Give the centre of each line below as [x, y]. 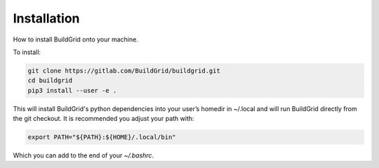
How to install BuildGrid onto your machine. [75, 39]
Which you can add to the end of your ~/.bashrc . [84, 155]
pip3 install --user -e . [72, 90]
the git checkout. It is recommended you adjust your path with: [104, 119]
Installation [46, 18]
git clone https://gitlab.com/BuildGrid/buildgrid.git [124, 71]
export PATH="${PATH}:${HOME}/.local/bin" [102, 137]
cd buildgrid [50, 80]
